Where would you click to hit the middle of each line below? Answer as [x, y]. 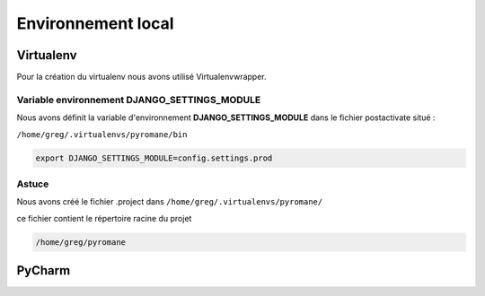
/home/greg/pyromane [80, 242]
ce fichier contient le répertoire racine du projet [104, 218]
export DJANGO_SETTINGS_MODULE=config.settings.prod [154, 158]
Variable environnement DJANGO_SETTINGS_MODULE [139, 100]
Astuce [33, 184]
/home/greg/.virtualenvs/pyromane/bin [102, 134]
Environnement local [95, 23]
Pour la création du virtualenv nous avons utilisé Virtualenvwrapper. [141, 77]
